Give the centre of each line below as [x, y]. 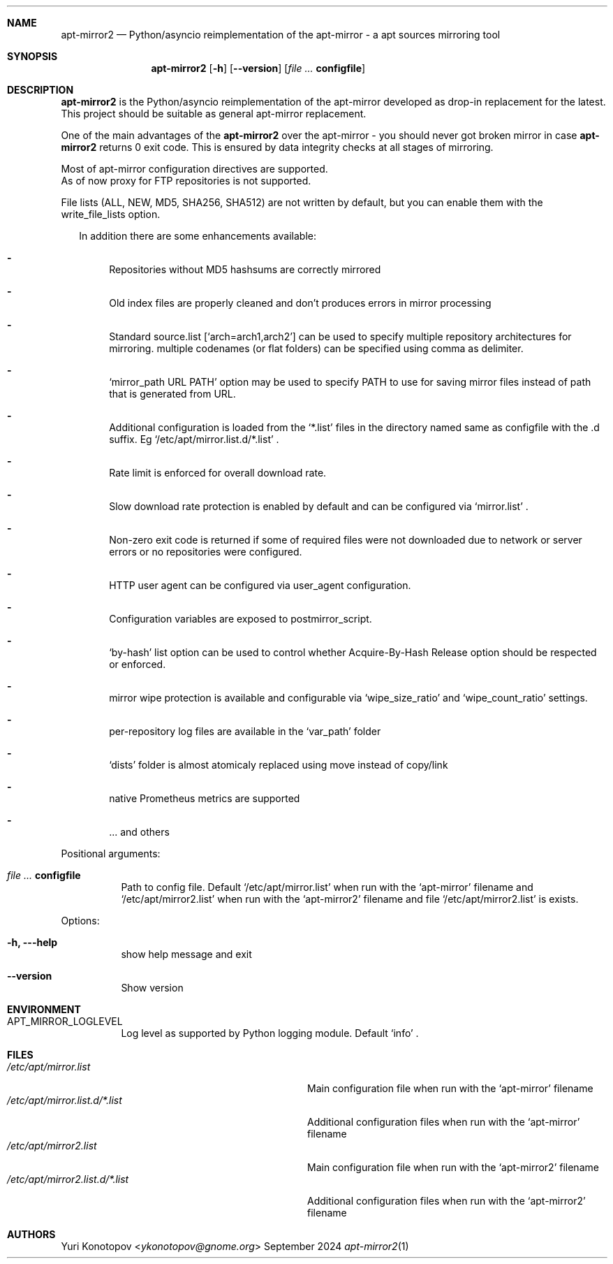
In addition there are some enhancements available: [198, 236]
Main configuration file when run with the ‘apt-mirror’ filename [450, 1088]
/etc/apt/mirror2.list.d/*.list [68, 1179]
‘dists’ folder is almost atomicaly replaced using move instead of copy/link [279, 765]
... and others [139, 832]
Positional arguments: [111, 853]
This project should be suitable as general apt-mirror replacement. [214, 114]
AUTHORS [31, 1234]
